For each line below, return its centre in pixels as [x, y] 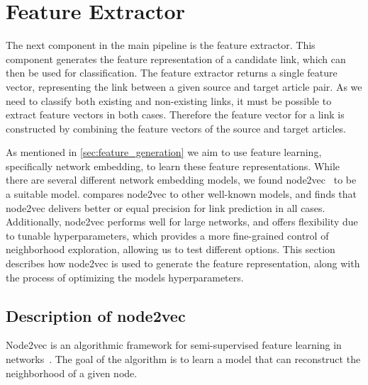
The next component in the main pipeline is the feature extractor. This [161, 45]
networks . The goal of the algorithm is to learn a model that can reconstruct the [183, 359]
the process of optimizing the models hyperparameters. [125, 277]
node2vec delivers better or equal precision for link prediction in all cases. [166, 207]
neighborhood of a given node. [72, 373]
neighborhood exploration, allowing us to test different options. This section [171, 249]
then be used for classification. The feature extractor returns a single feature [172, 73]
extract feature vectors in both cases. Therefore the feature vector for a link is [175, 115]
